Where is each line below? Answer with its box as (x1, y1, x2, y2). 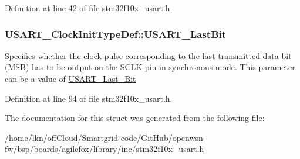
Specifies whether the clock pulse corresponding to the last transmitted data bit (5, 49, 292, 61)
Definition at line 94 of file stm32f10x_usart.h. (5, 92, 173, 104)
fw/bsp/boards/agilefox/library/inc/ (5, 143, 136, 155)
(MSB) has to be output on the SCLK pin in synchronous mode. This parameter (5, 61, 295, 73)
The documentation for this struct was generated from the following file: (5, 112, 265, 124)
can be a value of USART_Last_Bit (5, 72, 136, 84)
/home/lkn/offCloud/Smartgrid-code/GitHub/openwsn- (5, 131, 206, 143)
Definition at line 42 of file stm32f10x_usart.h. (5, 2, 173, 13)
